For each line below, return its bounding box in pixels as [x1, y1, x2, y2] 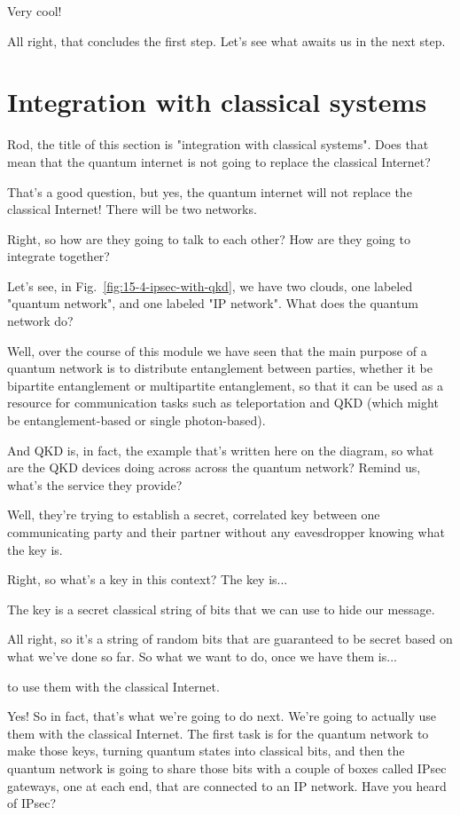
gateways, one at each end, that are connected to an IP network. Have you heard [7, 776, 447, 795]
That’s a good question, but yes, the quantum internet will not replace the [7, 182, 412, 201]
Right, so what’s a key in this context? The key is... [7, 570, 288, 589]
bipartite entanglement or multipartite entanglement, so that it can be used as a [7, 376, 443, 394]
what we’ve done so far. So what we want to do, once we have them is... [7, 646, 397, 665]
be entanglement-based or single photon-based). [7, 411, 266, 430]
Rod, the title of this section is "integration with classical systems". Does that [7, 135, 429, 154]
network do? [7, 312, 74, 330]
